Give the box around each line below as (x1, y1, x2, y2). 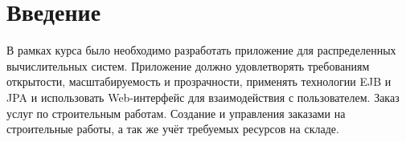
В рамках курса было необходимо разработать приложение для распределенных (6, 42, 396, 59)
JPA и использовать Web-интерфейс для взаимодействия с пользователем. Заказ (6, 88, 400, 105)
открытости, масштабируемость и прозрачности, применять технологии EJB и (6, 73, 392, 90)
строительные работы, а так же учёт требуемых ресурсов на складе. (6, 120, 339, 137)
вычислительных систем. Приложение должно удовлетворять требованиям (6, 57, 370, 74)
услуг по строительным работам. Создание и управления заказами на (6, 104, 346, 121)
